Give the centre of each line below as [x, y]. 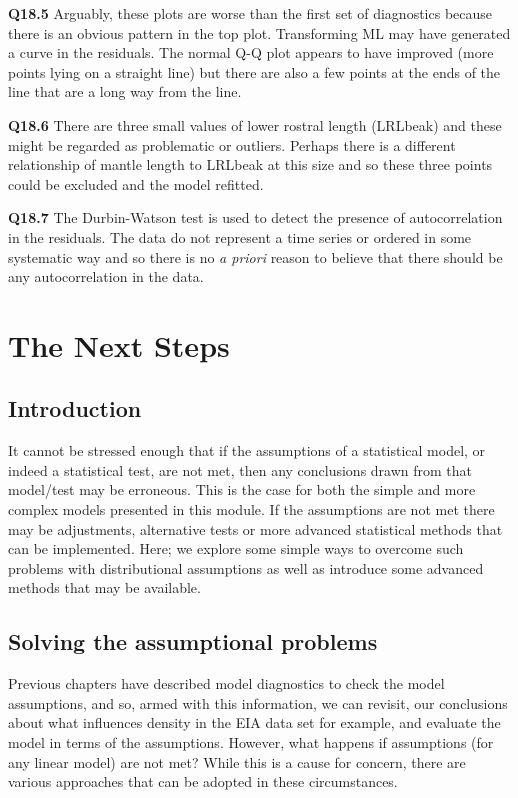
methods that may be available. [104, 587]
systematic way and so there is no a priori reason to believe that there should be [255, 256]
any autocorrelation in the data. [106, 276]
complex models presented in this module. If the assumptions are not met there [251, 509]
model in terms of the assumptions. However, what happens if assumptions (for [251, 742]
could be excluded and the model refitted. [136, 183]
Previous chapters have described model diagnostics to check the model [226, 683]
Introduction [75, 408]
